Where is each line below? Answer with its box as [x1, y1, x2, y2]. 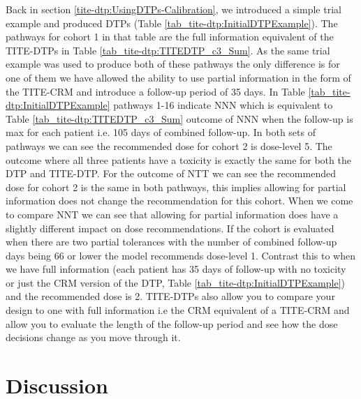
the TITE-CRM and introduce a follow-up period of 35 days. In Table [6, 84, 305, 98]
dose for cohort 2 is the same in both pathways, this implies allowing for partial [6, 179, 346, 194]
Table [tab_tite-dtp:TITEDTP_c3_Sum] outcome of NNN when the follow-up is [6, 111, 353, 126]
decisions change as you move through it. [6, 330, 181, 345]
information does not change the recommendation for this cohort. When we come [6, 193, 353, 208]
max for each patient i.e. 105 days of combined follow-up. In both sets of [6, 125, 316, 140]
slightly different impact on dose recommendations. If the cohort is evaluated [6, 220, 334, 235]
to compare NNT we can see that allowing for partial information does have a [6, 206, 339, 221]
